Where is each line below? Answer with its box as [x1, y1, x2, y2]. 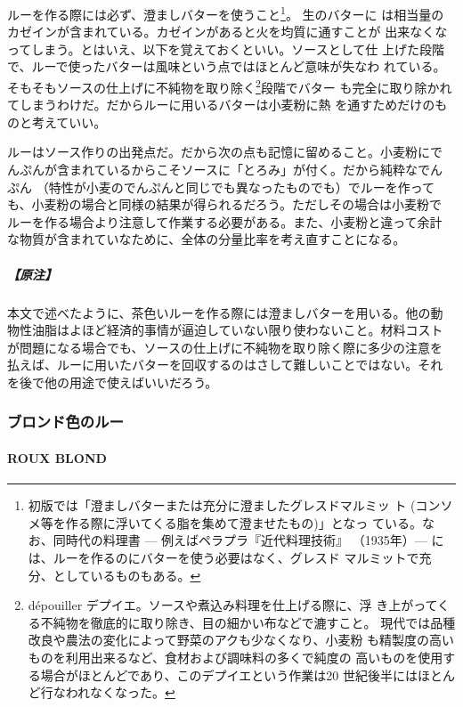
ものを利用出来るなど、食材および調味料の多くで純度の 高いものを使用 [28, 647, 443, 666]
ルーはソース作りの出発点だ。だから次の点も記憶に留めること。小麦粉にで [7, 142, 443, 161]
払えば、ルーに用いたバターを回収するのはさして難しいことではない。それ [7, 355, 443, 374]
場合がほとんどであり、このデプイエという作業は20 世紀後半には [40, 665, 418, 684]
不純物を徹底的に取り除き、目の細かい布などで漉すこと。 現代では [40, 613, 431, 631]
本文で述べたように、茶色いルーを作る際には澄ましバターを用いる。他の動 [7, 303, 443, 321]
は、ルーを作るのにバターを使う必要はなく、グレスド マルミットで [28, 548, 419, 566]
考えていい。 [31, 112, 107, 131]
